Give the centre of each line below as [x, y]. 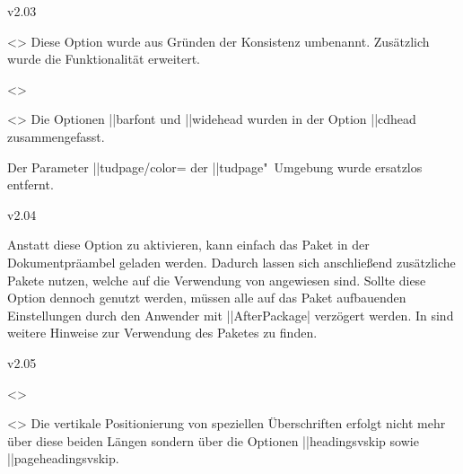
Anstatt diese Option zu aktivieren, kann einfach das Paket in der [188, 245]
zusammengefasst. [56, 136]
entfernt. [31, 184]
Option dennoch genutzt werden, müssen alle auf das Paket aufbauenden [207, 298]
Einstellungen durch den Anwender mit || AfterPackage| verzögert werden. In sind [231, 315]
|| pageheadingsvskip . [63, 458]
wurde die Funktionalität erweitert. [104, 59]
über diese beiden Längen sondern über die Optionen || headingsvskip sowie [213, 440]
